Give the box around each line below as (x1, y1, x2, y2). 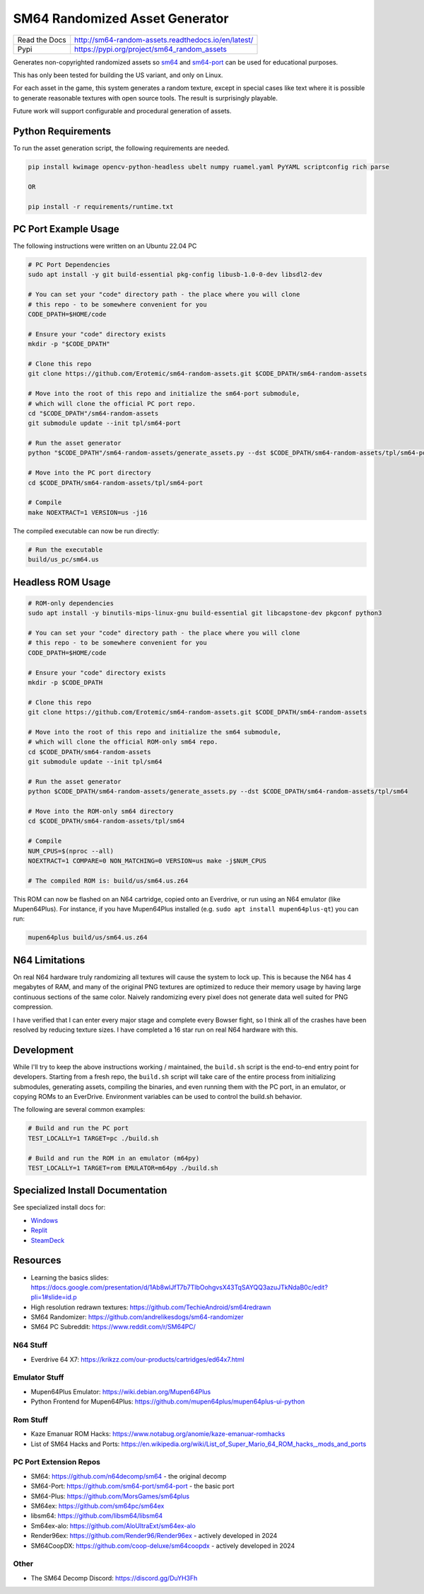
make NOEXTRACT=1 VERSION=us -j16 (28, 508, 148, 516)
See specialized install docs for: (13, 1203, 106, 1212)
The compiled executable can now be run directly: (13, 526, 159, 535)
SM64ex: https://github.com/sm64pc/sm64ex (30, 1501, 165, 1510)
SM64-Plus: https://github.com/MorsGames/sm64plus (30, 1491, 190, 1501)
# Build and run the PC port (28, 1125, 129, 1132)
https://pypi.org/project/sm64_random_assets (74, 44, 228, 54)
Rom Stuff (13, 1415, 49, 1425)
